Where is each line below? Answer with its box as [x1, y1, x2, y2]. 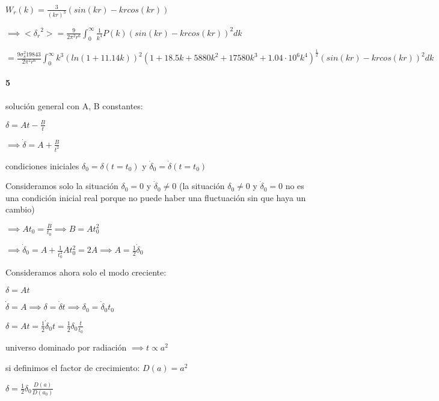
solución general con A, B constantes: [5, 99, 143, 112]
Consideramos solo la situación [5, 179, 118, 192]
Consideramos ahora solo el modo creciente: [5, 266, 167, 279]
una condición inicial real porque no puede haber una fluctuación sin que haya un [5, 191, 306, 204]
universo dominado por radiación [5, 341, 127, 354]
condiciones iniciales [5, 159, 79, 172]
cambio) [5, 203, 35, 216]
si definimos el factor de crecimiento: [5, 361, 140, 373]
